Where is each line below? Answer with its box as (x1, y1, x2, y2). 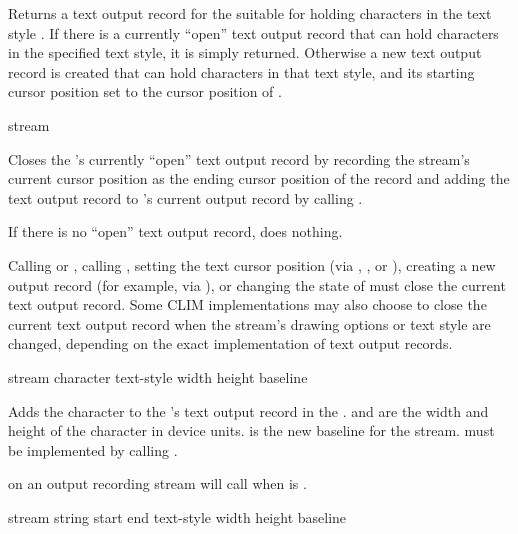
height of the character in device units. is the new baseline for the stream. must (8, 420, 495, 441)
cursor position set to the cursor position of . (8, 81, 282, 102)
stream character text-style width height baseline (8, 366, 308, 387)
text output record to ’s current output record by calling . (8, 187, 363, 208)
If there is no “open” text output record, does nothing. (8, 221, 343, 242)
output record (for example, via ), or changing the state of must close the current (8, 274, 506, 295)
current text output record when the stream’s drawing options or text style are (8, 313, 491, 334)
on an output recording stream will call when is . (8, 473, 307, 494)
